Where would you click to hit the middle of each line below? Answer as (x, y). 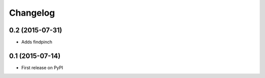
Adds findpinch (37, 42)
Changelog (32, 13)
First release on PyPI (42, 67)
